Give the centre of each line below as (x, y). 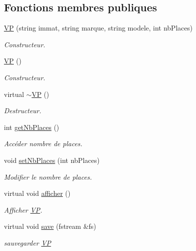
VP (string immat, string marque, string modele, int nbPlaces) (98, 28)
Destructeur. (23, 110)
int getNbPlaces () (32, 127)
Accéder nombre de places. (43, 143)
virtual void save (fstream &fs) (50, 226)
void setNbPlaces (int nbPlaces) (52, 160)
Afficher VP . (23, 209)
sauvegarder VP (28, 242)
